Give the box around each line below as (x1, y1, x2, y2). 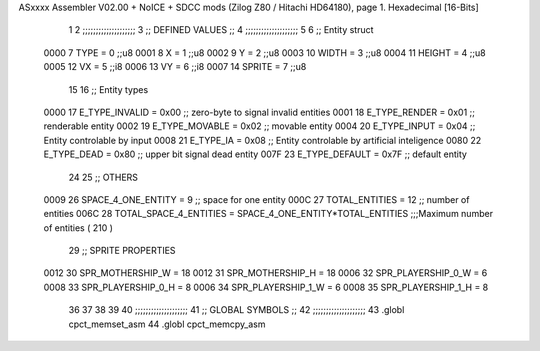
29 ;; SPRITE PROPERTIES (68, 245, 176, 257)
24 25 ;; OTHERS (68, 171, 139, 183)
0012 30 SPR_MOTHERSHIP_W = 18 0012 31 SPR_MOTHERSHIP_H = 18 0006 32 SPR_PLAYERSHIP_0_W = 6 (43, 267, 488, 279)
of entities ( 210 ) (43, 221, 114, 234)
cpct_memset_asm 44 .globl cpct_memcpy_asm (68, 318, 266, 330)
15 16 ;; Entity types (68, 83, 149, 95)
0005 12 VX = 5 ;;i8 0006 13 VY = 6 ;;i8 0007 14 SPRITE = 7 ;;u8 (43, 61, 307, 73)
